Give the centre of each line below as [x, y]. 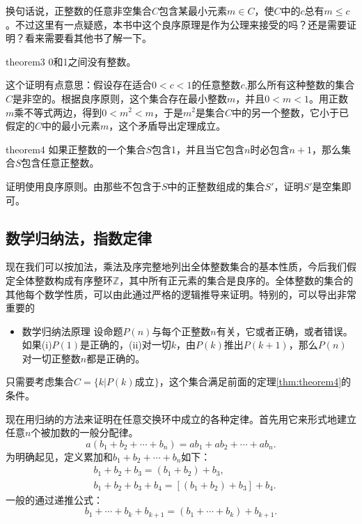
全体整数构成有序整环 [64, 280]
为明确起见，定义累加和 [59, 456]
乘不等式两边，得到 [58, 112]
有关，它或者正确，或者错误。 [284, 331]
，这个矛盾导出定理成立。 [167, 126]
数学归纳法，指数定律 [79, 237]
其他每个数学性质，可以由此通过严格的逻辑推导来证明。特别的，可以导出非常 [181, 294]
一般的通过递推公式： [54, 499]
